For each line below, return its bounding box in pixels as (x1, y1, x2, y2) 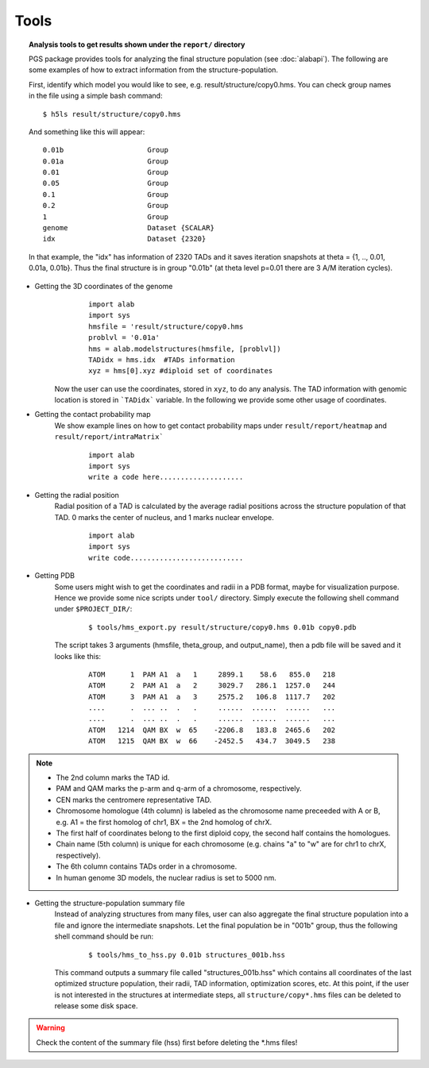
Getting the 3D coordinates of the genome (34, 281, 173, 291)
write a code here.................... (88, 472, 244, 482)
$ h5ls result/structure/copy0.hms (42, 110, 182, 118)
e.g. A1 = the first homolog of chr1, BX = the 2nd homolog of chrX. (56, 817, 272, 827)
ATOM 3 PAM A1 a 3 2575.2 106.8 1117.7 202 (88, 692, 336, 701)
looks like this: (54, 651, 102, 661)
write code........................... (88, 553, 244, 562)
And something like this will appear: (29, 127, 145, 137)
